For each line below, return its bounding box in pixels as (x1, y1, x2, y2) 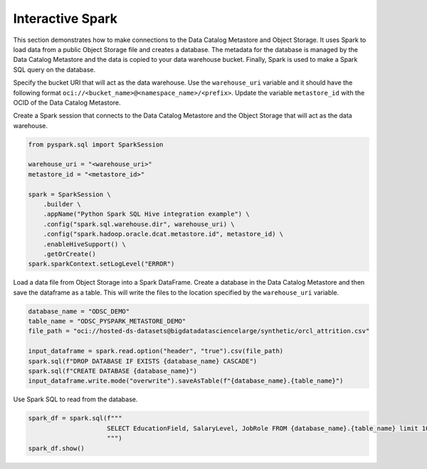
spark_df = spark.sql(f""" (28, 414, 122, 423)
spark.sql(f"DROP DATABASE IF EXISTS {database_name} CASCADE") (28, 357, 258, 365)
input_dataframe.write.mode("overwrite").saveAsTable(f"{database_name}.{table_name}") (28, 377, 344, 385)
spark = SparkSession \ (28, 190, 112, 199)
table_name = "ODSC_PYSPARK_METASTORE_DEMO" (28, 317, 186, 325)
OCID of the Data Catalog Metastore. (13, 98, 121, 107)
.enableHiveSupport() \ (43, 240, 126, 248)
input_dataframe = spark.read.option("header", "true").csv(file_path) (28, 347, 284, 355)
